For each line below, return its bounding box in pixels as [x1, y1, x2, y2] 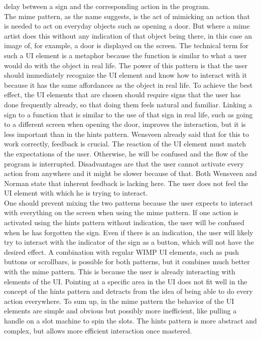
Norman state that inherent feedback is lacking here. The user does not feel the [4, 178, 248, 188]
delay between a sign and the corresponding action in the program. [4, 1, 210, 11]
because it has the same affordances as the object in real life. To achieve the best [4, 79, 253, 90]
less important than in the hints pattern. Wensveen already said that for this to [4, 128, 249, 139]
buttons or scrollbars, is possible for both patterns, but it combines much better [4, 256, 250, 267]
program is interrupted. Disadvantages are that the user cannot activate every [4, 158, 244, 168]
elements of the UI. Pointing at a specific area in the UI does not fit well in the [4, 276, 247, 286]
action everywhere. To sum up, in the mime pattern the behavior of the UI [4, 295, 234, 306]
